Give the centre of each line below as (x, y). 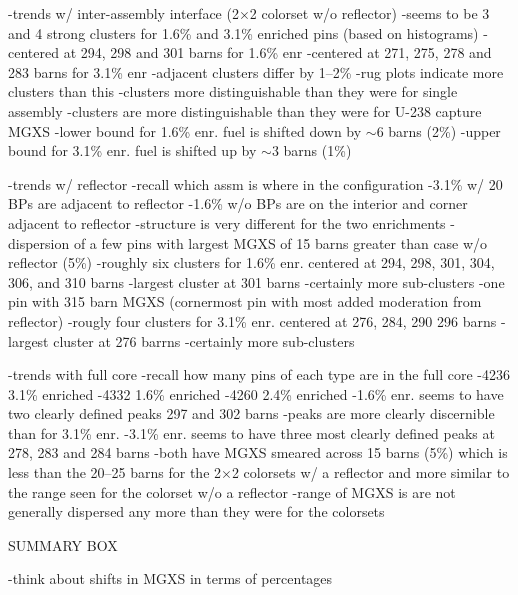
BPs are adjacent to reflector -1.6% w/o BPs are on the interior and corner (238, 203)
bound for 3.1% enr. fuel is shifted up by (132, 150)
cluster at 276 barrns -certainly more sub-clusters (204, 340)
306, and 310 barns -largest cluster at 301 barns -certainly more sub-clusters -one (256, 281)
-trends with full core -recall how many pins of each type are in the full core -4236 (259, 374)
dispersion (39, 242)
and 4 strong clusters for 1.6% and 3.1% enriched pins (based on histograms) (243, 32)
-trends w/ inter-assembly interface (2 (123, 13)
